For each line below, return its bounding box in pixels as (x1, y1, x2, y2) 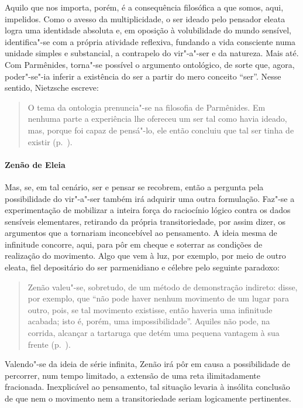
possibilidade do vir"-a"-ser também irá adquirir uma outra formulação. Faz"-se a (5, 192, 295, 204)
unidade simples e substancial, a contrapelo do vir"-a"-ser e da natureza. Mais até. (5, 47, 299, 59)
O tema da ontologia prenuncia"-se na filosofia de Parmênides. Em (27, 101, 266, 113)
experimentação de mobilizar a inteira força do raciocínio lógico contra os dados (5, 204, 291, 216)
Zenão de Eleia (5, 158, 66, 170)
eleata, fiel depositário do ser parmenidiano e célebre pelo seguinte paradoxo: (5, 261, 280, 273)
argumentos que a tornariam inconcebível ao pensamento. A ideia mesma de (5, 227, 277, 239)
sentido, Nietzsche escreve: (5, 81, 99, 94)
